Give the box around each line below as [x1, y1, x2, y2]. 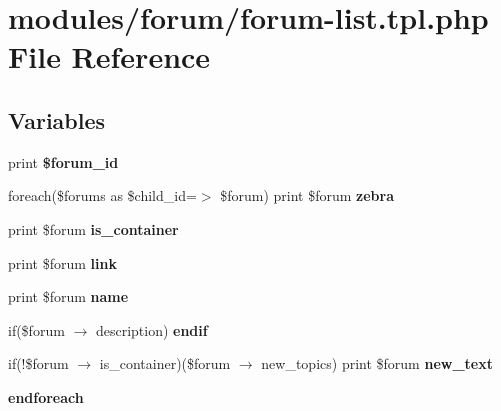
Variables [8, 104, 106, 135]
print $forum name [8, 286, 129, 307]
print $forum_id [8, 151, 119, 172]
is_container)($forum [99, 353, 231, 374]
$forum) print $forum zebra [220, 185, 395, 206]
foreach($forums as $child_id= [8, 185, 197, 206]
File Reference [8, 36, 211, 77]
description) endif [95, 319, 208, 340]
